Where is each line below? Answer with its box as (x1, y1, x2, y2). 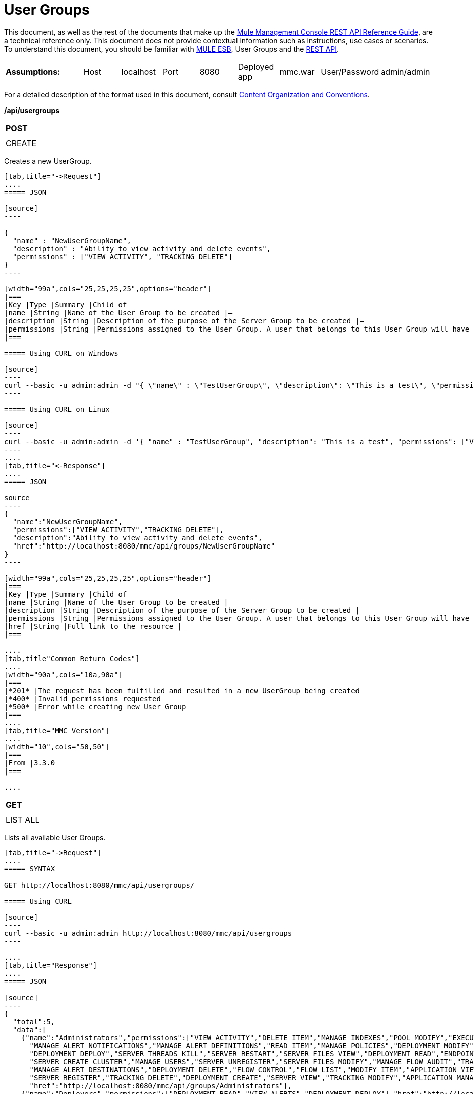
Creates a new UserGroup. (4, 156, 92, 165)
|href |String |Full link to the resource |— (4, 622, 186, 630)
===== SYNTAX (4, 864, 55, 873)
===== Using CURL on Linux (4, 405, 110, 413)
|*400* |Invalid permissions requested (4, 694, 161, 703)
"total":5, (12, 1017, 55, 1026)
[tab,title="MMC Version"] (4, 726, 110, 735)
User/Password (321, 66, 379, 77)
